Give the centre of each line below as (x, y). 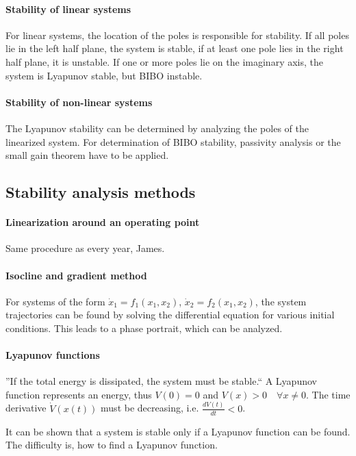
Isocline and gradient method (76, 275)
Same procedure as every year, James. (85, 248)
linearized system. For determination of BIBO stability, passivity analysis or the (173, 141)
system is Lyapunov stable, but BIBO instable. (104, 75)
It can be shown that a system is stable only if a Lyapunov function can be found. (178, 431)
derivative (26, 408)
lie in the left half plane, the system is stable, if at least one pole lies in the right (175, 48)
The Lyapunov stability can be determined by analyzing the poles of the (157, 128)
